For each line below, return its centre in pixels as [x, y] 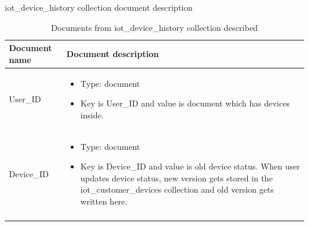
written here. [104, 201]
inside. [92, 114]
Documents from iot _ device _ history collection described [154, 27]
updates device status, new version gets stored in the [176, 178]
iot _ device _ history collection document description [99, 7]
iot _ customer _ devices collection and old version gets [177, 189]
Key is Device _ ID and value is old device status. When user [190, 166]
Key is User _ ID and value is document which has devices [185, 103]
